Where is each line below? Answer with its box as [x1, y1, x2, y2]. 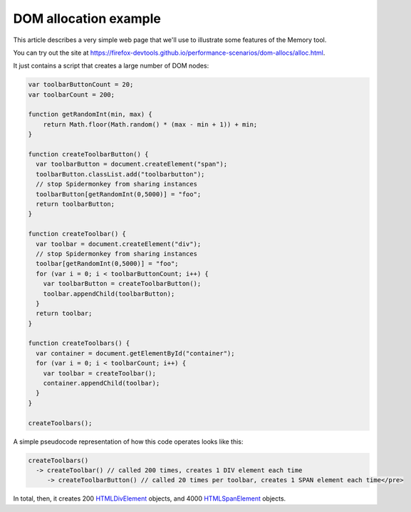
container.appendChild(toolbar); [43, 379, 160, 388]
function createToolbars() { [28, 339, 130, 348]
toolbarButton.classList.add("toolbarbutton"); [36, 170, 205, 178]
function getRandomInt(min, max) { [28, 110, 152, 119]
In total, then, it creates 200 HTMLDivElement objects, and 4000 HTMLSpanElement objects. [13, 494, 286, 503]
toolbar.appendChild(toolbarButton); [43, 289, 175, 298]
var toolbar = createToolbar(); [43, 369, 157, 377]
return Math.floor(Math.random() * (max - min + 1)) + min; [43, 120, 258, 128]
